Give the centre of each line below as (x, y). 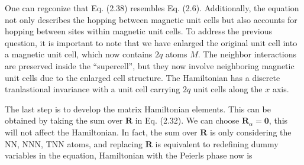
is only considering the (251, 132)
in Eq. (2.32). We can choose (187, 120)
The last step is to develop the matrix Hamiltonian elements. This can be (138, 109)
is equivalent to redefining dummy (217, 143)
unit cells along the (228, 89)
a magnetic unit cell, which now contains (79, 54)
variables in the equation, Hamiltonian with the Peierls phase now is (129, 155)
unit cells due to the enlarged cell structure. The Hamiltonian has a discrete (143, 77)
